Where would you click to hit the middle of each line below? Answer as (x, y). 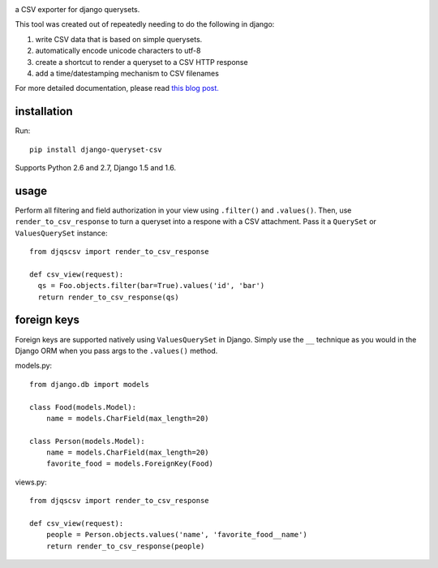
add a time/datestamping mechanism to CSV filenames (127, 73)
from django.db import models (90, 384)
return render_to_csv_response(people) (125, 546)
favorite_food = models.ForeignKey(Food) (130, 464)
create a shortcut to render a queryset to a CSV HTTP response (142, 62)
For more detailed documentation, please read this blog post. (117, 88)
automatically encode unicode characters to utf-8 (118, 51)
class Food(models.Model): (83, 407)
